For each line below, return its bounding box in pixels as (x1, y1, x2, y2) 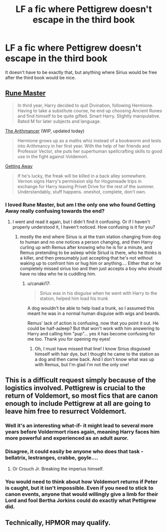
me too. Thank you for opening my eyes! (27, 336, 111, 342)
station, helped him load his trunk (39, 295, 109, 301)
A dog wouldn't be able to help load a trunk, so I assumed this (27, 305, 155, 311)
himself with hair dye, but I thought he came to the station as (34, 351, 160, 357)
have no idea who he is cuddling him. (19, 271, 97, 277)
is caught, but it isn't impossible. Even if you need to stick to (5, 484, 154, 491)
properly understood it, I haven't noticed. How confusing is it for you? (12, 224, 156, 230)
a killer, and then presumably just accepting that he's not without (19, 255, 153, 261)
